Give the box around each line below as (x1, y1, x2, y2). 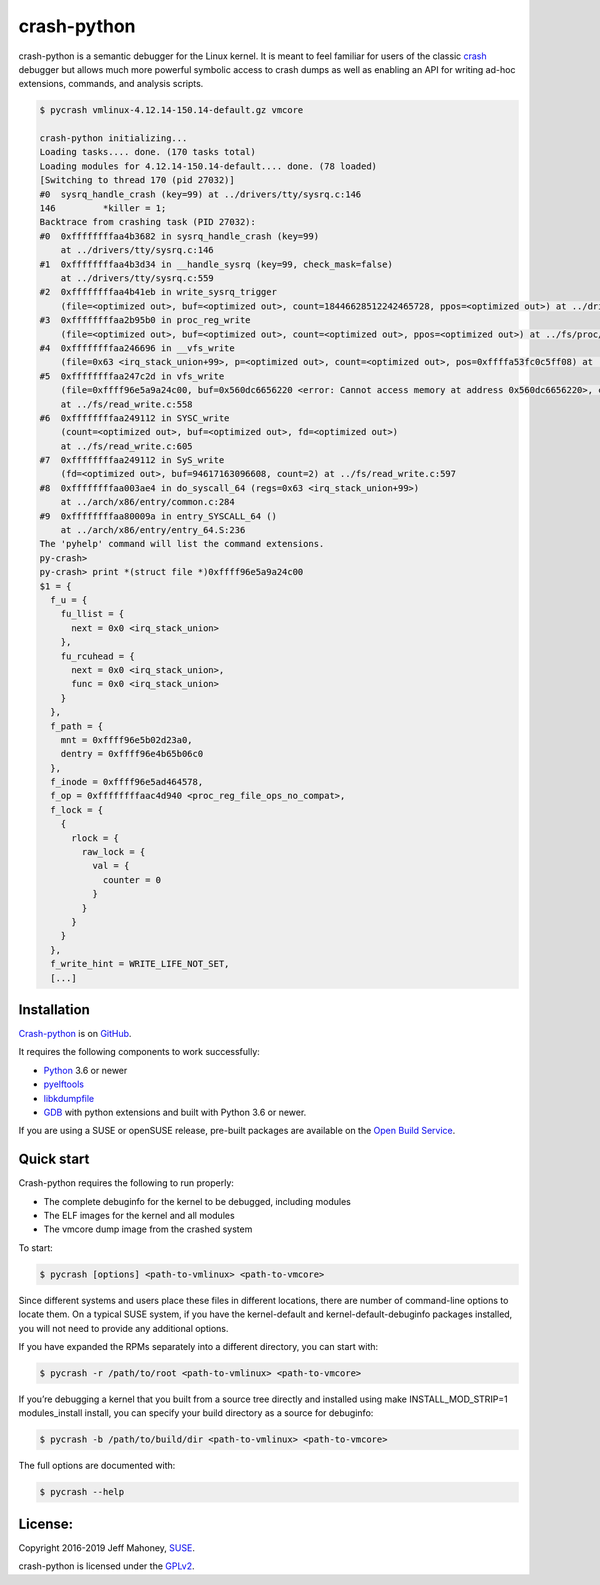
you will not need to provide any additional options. (18, 1322, 229, 1334)
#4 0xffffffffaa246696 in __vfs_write (39, 342, 235, 354)
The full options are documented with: (18, 1460, 176, 1472)
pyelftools (43, 1078, 85, 1090)
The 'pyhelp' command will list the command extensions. (39, 538, 325, 550)
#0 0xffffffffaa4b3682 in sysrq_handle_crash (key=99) (39, 230, 320, 242)
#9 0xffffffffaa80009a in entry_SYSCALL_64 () (39, 510, 277, 522)
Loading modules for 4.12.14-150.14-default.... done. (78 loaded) (39, 160, 378, 172)
